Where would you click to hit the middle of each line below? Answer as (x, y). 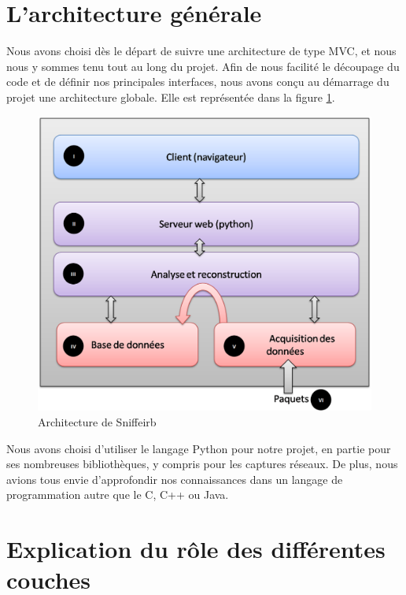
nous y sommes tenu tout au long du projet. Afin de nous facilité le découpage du (203, 66)
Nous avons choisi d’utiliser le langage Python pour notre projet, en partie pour (199, 448)
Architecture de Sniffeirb (97, 421)
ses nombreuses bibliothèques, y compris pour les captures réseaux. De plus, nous (202, 464)
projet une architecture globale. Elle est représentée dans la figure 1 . (171, 97)
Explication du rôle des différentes (196, 549)
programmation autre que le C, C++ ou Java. (118, 495)
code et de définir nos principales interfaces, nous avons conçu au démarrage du (198, 82)
